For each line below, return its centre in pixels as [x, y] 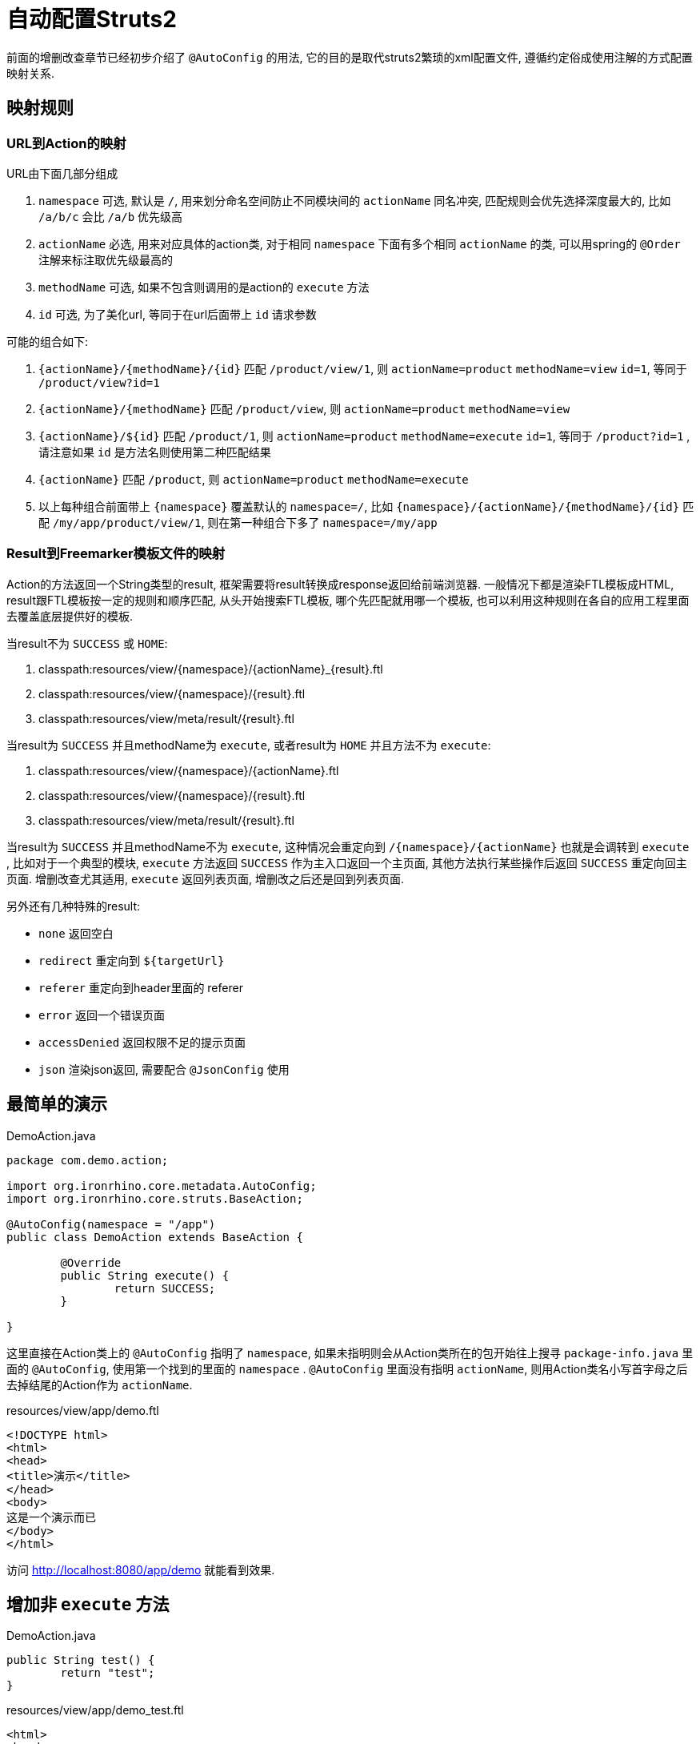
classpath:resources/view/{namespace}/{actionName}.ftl [189, 770]
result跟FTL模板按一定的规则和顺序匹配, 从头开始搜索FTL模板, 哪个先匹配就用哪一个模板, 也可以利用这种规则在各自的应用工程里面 [348, 600]
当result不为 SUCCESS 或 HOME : [87, 643]
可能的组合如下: [48, 341]
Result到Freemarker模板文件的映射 [116, 554]
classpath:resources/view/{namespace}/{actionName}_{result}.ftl [211, 669]
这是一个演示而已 [51, 1517]
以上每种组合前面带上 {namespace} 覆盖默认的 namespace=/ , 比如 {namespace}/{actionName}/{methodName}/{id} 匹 [366, 506]
